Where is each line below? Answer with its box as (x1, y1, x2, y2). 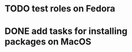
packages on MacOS (4, 36, 91, 48)
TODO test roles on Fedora (4, 3, 116, 14)
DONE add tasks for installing (4, 26, 128, 37)
